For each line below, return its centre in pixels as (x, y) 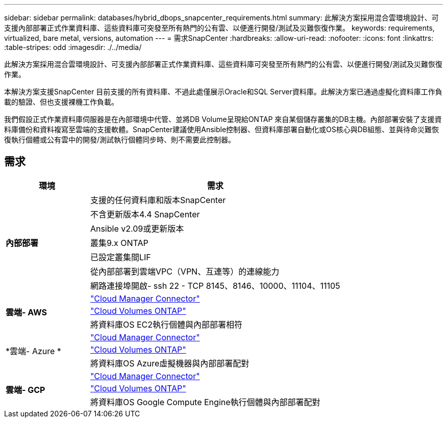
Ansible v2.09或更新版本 (137, 228)
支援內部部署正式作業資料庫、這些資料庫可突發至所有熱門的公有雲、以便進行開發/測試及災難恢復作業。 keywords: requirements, (219, 28)
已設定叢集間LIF (120, 257)
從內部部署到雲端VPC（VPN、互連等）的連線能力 (185, 271)
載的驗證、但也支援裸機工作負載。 (61, 102)
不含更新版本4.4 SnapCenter (145, 214)
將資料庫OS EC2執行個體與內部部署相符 (166, 324)
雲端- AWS (27, 312)
